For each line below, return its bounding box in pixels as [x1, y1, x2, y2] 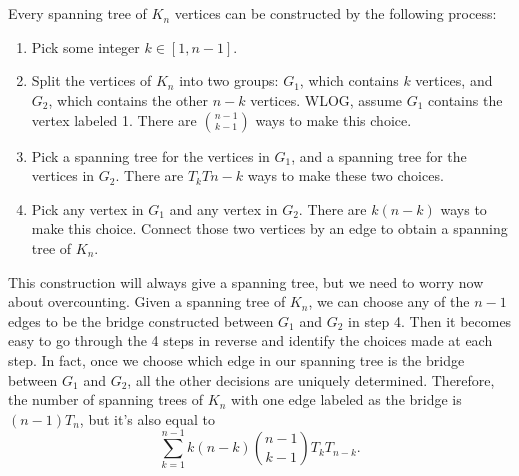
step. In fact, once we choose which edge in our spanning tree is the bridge [8, 349, 465, 370]
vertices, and [415, 70, 493, 91]
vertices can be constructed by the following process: [174, 3, 497, 24]
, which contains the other [48, 89, 209, 110]
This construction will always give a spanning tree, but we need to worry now [8, 271, 484, 292]
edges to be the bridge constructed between [8, 310, 274, 331]
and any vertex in [169, 198, 278, 219]
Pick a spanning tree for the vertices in [31, 145, 270, 166]
